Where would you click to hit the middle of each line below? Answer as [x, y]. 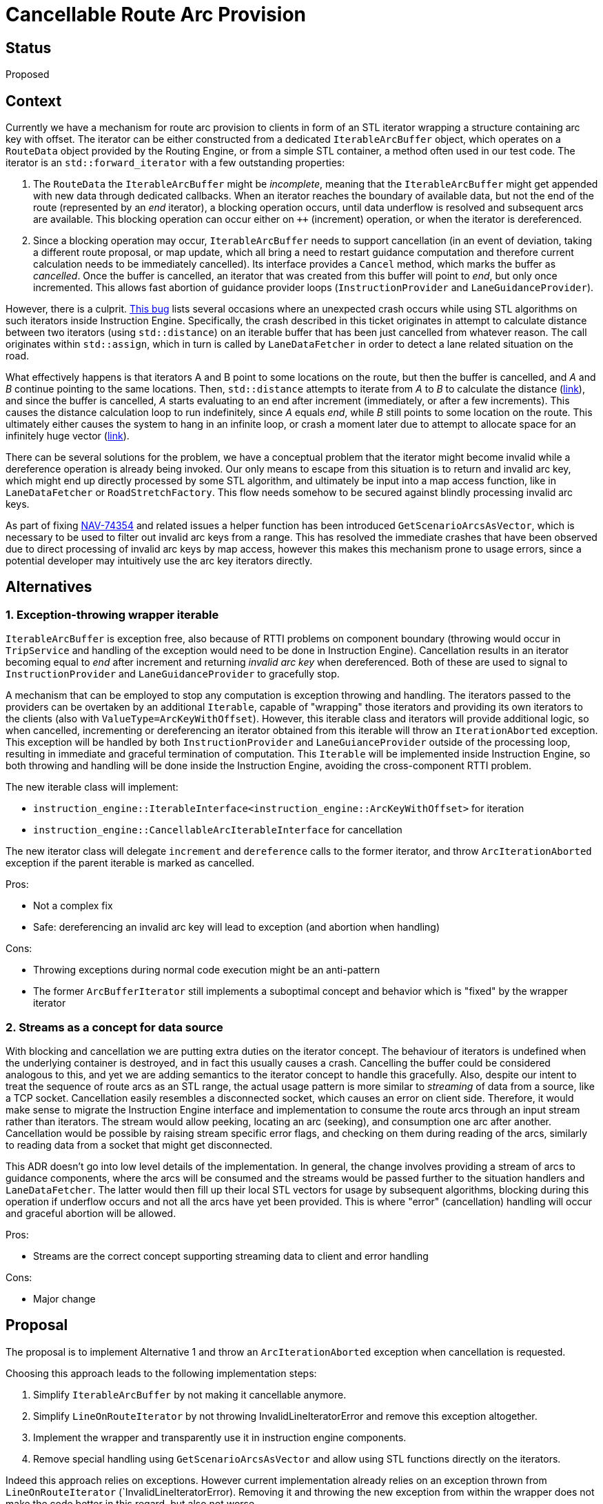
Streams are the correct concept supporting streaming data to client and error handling [231, 1256]
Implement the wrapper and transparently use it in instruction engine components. [220, 1437]
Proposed [28, 75]
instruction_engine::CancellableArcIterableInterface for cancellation [218, 830]
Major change [64, 1298]
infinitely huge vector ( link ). [68, 436]
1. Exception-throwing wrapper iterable [112, 614]
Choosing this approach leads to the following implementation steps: [161, 1373]
